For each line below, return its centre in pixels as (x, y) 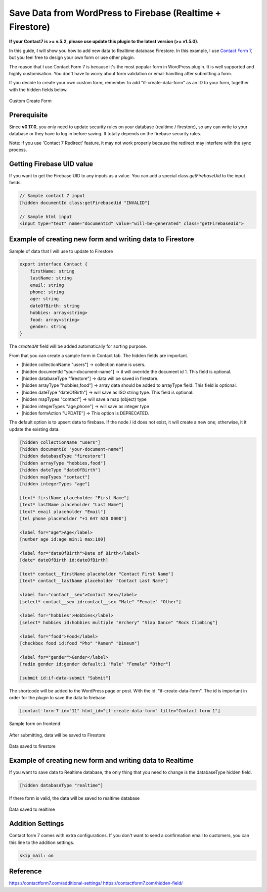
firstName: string (52, 271)
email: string (47, 285)
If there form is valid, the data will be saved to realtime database (74, 798)
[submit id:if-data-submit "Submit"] (65, 678)
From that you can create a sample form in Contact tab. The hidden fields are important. (99, 355)
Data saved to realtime (32, 809)
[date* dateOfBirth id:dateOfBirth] (64, 560)
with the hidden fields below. (38, 90)
